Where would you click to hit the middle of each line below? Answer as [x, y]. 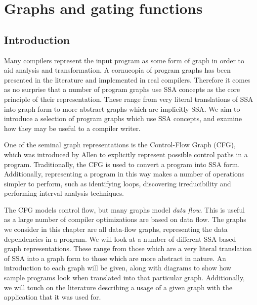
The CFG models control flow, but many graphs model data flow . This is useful [125, 209]
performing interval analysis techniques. [64, 193]
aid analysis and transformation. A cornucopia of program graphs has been [117, 70]
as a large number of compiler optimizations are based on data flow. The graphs [125, 219]
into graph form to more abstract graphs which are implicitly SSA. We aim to [122, 109]
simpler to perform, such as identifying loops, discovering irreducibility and [118, 183]
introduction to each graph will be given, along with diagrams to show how [118, 268]
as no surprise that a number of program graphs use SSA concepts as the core [122, 89]
